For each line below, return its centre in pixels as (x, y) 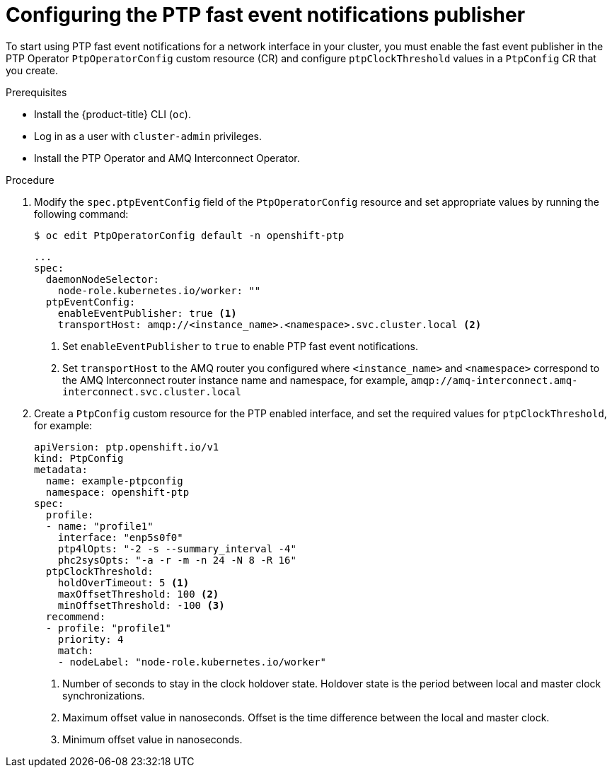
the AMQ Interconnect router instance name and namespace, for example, (235, 380)
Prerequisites (36, 92)
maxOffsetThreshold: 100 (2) (138, 594)
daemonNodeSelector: (103, 279)
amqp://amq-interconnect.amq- (494, 380)
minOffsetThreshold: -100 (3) (141, 605)
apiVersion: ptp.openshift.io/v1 (127, 447)
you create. (32, 70)
